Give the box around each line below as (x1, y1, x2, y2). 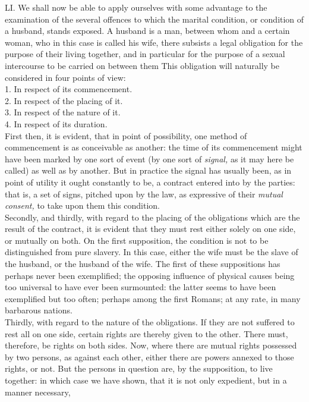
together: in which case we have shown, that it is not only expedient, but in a (5, 374, 287, 386)
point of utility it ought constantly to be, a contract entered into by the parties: (5, 175, 295, 188)
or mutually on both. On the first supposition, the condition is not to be (5, 234, 269, 246)
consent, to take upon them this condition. (5, 199, 160, 212)
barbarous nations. (5, 304, 72, 316)
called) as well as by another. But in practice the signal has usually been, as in (5, 164, 292, 177)
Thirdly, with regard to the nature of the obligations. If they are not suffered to (5, 316, 295, 328)
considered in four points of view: (5, 71, 126, 83)
